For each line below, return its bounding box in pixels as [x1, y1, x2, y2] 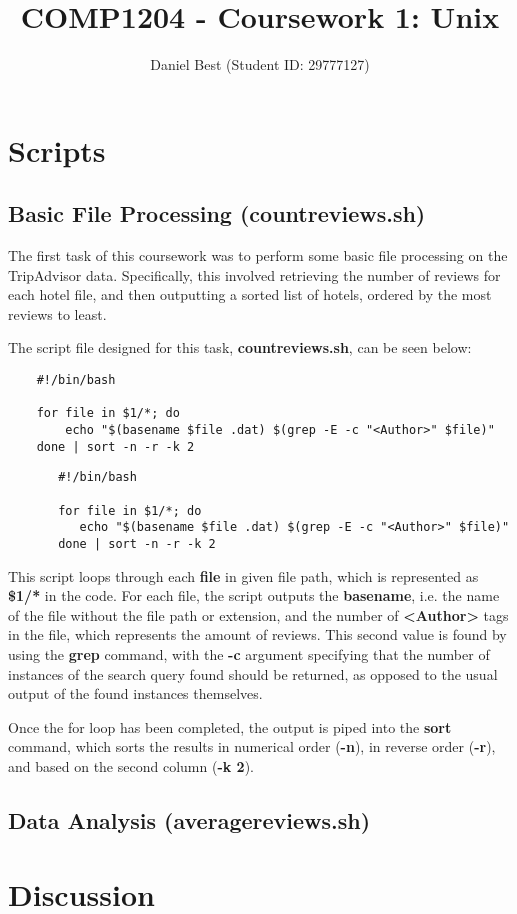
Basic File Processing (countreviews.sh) [8, 198, 426, 229]
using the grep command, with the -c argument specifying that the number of [8, 644, 490, 665]
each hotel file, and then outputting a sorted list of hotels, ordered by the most [8, 284, 492, 305]
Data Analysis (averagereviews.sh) [8, 804, 371, 835]
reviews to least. [8, 303, 107, 324]
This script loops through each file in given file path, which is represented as [8, 565, 479, 586]
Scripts [8, 129, 106, 170]
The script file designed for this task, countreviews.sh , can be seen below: [8, 337, 472, 358]
